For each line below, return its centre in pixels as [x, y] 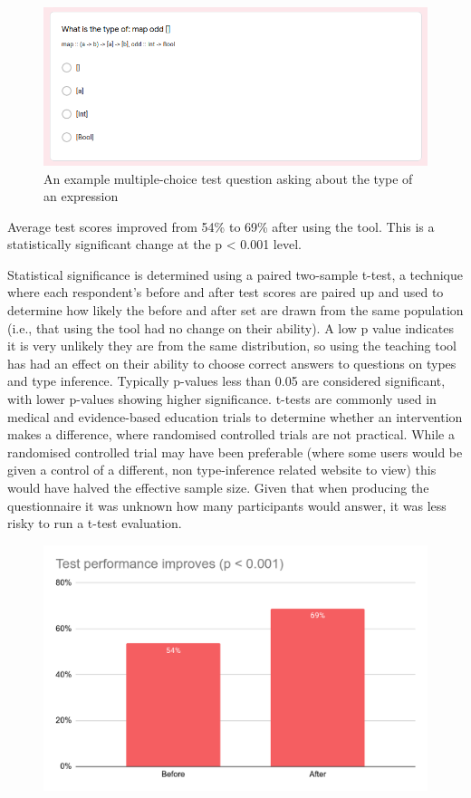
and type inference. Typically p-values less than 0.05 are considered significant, [226, 381]
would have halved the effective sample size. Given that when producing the [218, 488]
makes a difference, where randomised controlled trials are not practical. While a [231, 434]
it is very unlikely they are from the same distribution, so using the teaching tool [232, 346]
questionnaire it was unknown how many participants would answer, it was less [227, 505]
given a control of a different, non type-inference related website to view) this [222, 470]
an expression [81, 196]
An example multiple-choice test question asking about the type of [228, 178]
